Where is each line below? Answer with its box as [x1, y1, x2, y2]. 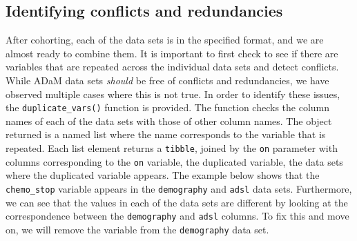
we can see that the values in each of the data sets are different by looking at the [6, 195, 348, 209]
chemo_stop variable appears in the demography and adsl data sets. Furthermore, [6, 181, 352, 195]
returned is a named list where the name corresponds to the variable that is [6, 127, 326, 142]
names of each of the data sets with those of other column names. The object [6, 113, 332, 128]
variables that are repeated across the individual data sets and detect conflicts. [6, 59, 339, 74]
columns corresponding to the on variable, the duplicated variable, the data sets [6, 154, 343, 168]
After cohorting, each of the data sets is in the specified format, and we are [6, 32, 324, 47]
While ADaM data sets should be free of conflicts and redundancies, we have [6, 73, 329, 87]
